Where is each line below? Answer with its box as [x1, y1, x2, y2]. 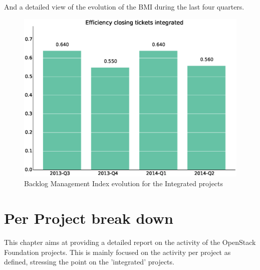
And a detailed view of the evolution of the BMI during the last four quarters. [4, 2, 244, 12]
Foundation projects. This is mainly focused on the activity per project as [4, 246, 231, 257]
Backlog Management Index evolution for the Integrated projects [24, 178, 223, 189]
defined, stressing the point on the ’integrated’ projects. [4, 256, 174, 267]
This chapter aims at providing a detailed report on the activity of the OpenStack [4, 237, 256, 247]
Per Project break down [4, 208, 173, 228]
